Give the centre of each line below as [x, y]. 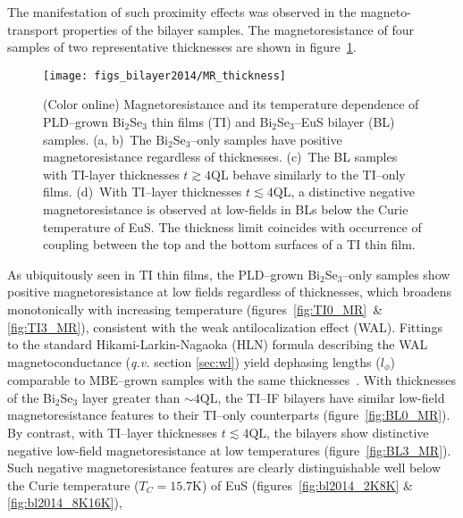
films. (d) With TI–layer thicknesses [143, 192]
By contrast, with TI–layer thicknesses [113, 432]
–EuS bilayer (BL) [345, 122]
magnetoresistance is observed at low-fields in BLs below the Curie [226, 209]
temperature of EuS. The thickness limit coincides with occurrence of [232, 226]
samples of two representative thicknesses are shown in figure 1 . [182, 47]
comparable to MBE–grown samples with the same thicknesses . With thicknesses [231, 380]
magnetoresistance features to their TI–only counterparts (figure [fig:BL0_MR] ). [229, 415]
